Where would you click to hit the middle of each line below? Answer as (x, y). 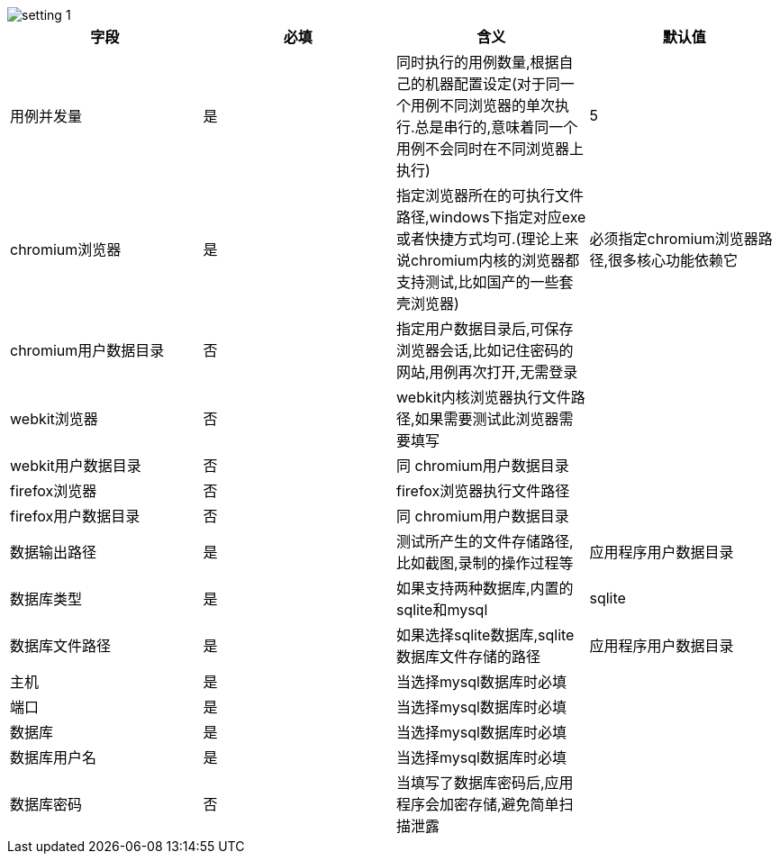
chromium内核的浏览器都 (495, 260)
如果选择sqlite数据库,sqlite (485, 635)
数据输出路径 (54, 552)
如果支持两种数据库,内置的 (485, 588)
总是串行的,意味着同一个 (496, 127)
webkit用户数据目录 (76, 466)
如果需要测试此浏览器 (487, 419)
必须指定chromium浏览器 (674, 239)
